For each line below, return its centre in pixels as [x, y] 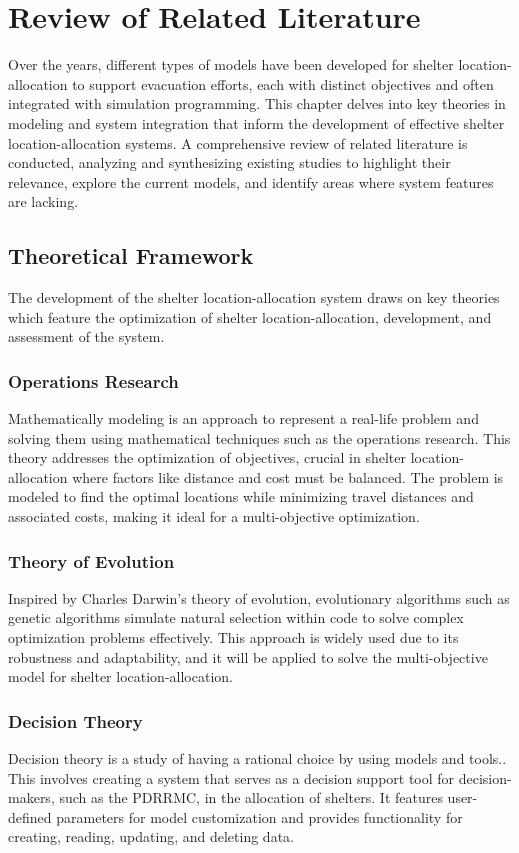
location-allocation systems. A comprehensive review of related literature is [238, 142]
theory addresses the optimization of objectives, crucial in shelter [207, 457]
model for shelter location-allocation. [120, 676]
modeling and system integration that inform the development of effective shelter [256, 122]
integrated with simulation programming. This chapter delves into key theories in [257, 103]
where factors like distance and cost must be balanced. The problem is [288, 476]
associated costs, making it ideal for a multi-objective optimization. [214, 516]
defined [30, 816]
